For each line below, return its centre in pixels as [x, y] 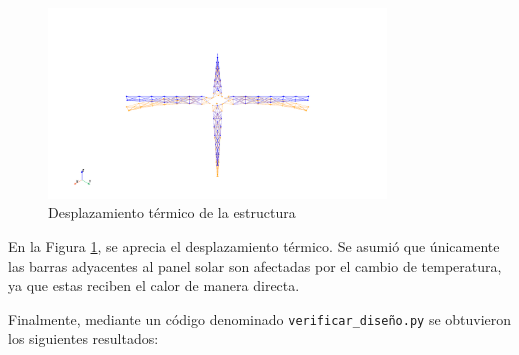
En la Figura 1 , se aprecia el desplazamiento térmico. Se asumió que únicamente [254, 245]
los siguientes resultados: [83, 338]
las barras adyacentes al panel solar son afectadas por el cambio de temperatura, [255, 265]
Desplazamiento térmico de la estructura [172, 212]
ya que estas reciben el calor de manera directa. [154, 285]
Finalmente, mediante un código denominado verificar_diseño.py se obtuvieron [260, 318]
